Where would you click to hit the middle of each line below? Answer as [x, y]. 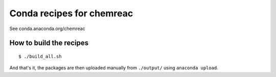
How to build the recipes [49, 43]
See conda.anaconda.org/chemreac [47, 29]
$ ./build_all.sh [40, 56]
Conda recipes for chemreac [71, 13]
